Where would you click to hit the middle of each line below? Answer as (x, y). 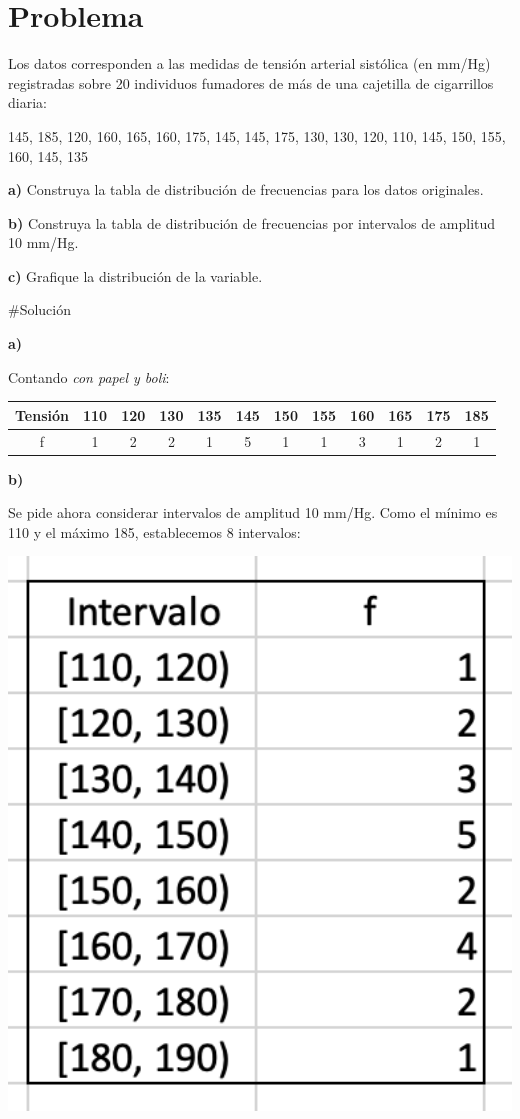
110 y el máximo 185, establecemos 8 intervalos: (154, 531)
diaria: (27, 102)
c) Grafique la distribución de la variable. (135, 275)
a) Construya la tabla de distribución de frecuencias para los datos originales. (246, 189)
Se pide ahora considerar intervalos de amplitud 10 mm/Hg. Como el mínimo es (253, 512)
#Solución (40, 309)
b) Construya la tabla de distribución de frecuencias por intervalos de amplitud (252, 222)
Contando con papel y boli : (89, 376)
